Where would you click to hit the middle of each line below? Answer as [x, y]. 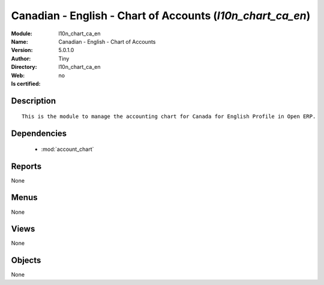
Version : [22, 50]
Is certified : [26, 83]
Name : [19, 41]
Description [34, 101]
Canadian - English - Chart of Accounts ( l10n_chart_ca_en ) [161, 16]
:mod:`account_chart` [67, 149]
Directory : [24, 67]
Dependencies [39, 134]
